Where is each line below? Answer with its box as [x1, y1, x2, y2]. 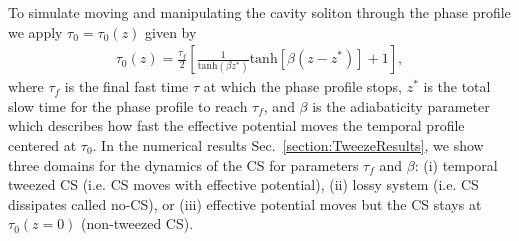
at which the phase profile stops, [203, 76, 402, 97]
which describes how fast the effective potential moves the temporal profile [8, 115, 465, 136]
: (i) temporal [414, 154, 498, 175]
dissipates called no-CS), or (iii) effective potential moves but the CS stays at [8, 193, 482, 214]
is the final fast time [64, 76, 189, 97]
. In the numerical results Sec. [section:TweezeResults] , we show [92, 135, 484, 155]
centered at [8, 135, 77, 155]
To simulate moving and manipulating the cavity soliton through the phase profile [8, 2, 511, 22]
